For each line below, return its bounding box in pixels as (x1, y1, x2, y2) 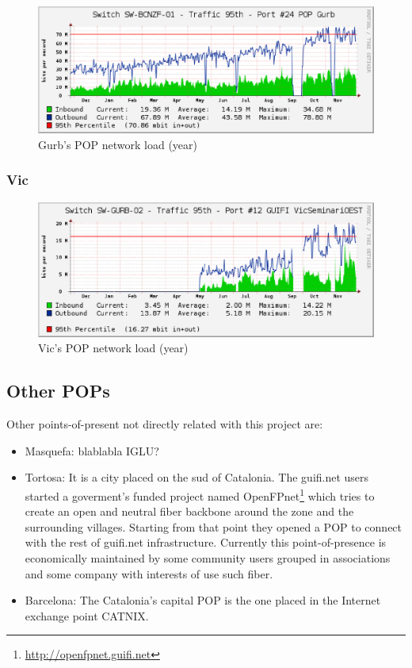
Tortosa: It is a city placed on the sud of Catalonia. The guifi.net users (25, 469, 369, 486)
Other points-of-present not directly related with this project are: (6, 416, 323, 432)
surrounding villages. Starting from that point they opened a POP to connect (25, 518, 402, 535)
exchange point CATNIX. (25, 607, 149, 624)
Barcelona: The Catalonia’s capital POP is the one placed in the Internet (25, 592, 381, 608)
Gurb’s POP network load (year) (38, 136, 197, 152)
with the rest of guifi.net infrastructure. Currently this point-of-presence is (25, 534, 387, 551)
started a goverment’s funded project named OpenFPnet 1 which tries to (25, 485, 375, 504)
